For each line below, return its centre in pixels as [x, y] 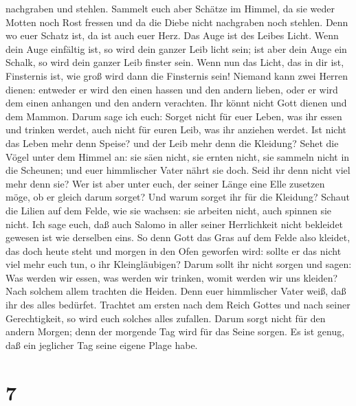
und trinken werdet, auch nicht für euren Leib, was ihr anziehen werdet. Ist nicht [176, 129]
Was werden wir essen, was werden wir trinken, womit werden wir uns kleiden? [172, 277]
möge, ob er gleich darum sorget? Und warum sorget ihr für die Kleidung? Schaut [178, 197]
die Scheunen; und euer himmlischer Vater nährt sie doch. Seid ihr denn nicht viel [178, 170]
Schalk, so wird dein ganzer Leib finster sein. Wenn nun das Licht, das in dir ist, [175, 62]
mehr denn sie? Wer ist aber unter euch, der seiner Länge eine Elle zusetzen [165, 183]
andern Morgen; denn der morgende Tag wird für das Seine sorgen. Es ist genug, [175, 331]
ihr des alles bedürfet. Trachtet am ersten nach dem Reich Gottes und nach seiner [178, 305]
